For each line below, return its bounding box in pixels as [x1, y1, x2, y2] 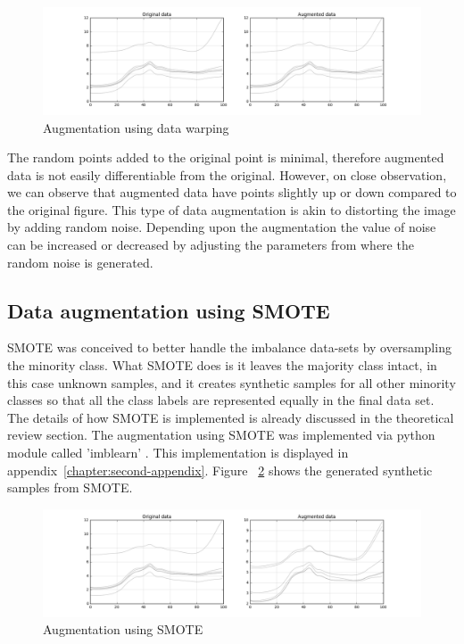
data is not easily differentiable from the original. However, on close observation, [7, 165, 447, 184]
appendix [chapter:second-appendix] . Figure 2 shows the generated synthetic [7, 460, 433, 479]
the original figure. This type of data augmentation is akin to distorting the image [7, 200, 456, 219]
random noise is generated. [7, 252, 153, 271]
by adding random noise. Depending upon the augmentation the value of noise [7, 218, 436, 236]
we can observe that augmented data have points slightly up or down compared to [7, 183, 457, 202]
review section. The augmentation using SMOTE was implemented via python [7, 425, 435, 444]
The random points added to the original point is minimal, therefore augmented [7, 148, 444, 167]
